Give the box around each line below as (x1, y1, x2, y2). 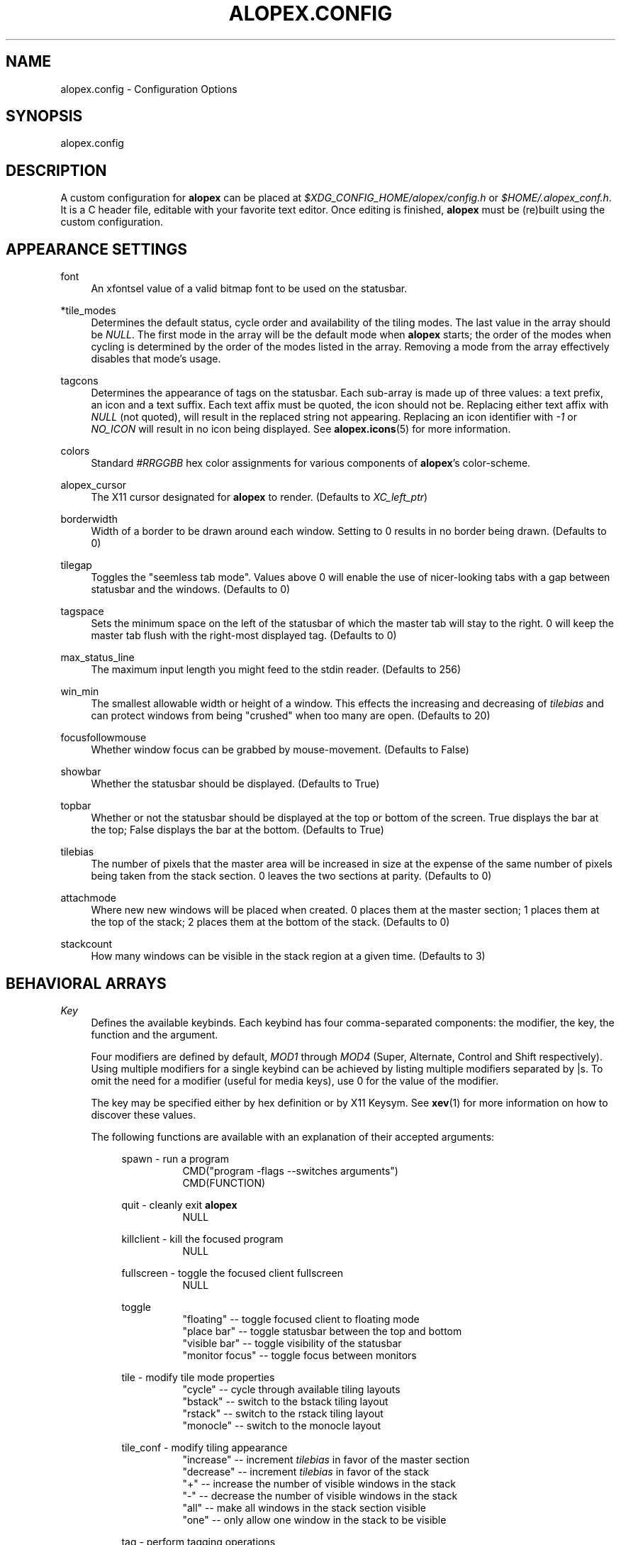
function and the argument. (91, 1028, 218, 1041)
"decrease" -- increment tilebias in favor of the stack (182, 1465, 430, 1478)
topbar (60, 799, 91, 812)
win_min (60, 685, 99, 698)
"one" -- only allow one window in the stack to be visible (182, 1513, 447, 1526)
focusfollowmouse (60, 731, 147, 744)
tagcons (60, 375, 99, 387)
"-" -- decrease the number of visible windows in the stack (182, 1489, 458, 1502)
